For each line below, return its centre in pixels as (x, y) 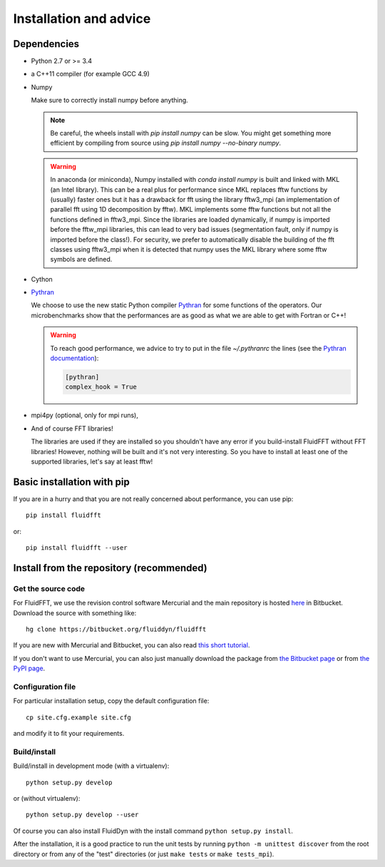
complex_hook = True (101, 387)
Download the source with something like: (75, 612)
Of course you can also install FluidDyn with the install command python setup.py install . (153, 831)
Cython (42, 279)
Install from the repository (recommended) (111, 568)
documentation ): (75, 358)
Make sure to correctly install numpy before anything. (109, 101)
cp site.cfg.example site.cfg (79, 717)
